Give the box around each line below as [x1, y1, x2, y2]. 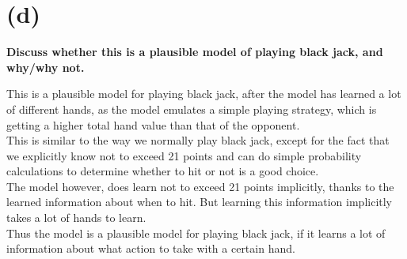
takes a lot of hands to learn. [6, 209, 146, 226]
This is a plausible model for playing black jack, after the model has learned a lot [6, 85, 401, 102]
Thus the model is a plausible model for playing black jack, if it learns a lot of [6, 224, 386, 241]
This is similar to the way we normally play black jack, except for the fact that [6, 132, 390, 148]
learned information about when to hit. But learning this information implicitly [6, 193, 393, 210]
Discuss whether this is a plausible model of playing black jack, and [6, 43, 383, 60]
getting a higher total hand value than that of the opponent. [6, 116, 300, 133]
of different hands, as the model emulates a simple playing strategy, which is [6, 100, 377, 117]
